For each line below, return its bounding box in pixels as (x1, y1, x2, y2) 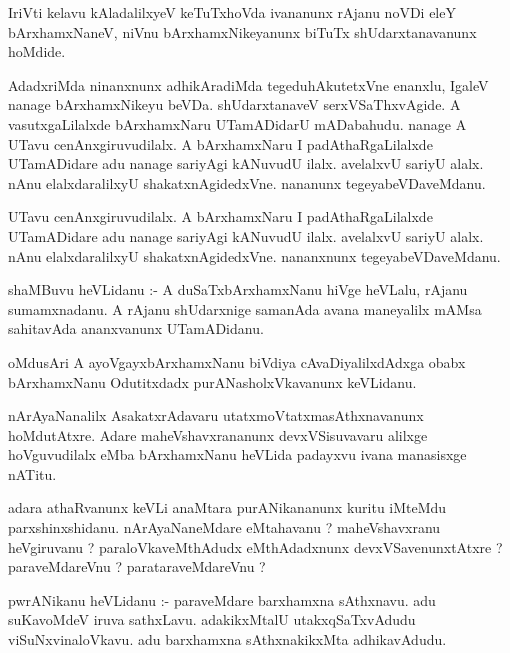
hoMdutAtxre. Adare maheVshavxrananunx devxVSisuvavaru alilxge (8, 424, 428, 445)
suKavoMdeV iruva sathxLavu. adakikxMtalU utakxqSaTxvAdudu (8, 609, 416, 630)
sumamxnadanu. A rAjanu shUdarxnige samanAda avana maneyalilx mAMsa (8, 298, 482, 319)
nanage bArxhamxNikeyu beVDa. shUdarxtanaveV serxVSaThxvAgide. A (8, 94, 461, 115)
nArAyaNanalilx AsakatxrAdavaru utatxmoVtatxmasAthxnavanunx (8, 405, 424, 426)
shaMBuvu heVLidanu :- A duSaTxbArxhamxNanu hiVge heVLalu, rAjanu (8, 279, 468, 300)
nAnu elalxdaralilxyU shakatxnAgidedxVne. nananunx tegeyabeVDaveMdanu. (8, 172, 486, 193)
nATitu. (8, 463, 57, 484)
